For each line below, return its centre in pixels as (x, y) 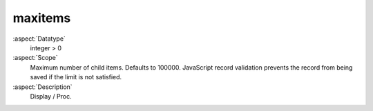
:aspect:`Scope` (35, 58)
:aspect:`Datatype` (39, 39)
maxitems (42, 18)
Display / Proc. (51, 96)
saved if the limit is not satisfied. (76, 77)
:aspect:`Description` (42, 87)
